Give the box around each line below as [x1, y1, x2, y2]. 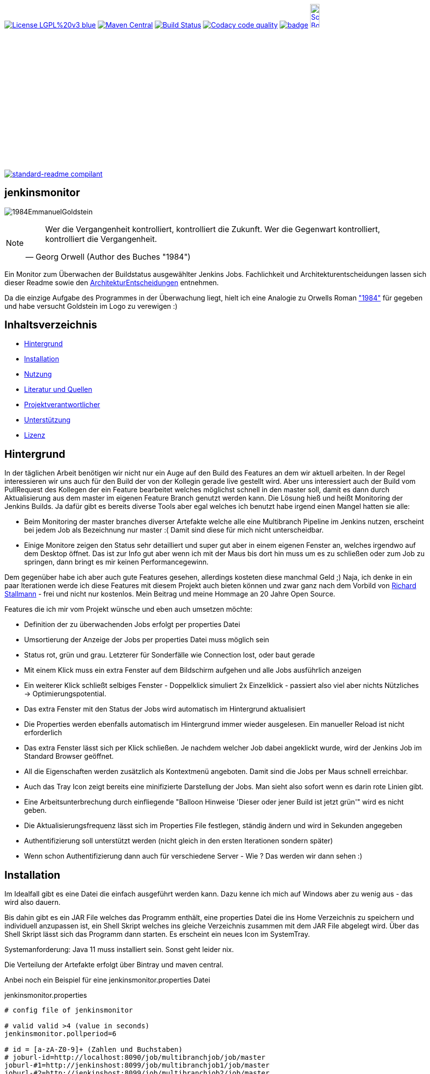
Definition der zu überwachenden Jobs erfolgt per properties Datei [24, 620, 240, 629]
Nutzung [24, 370, 52, 379]
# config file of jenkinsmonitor [4, 1006, 133, 1014]
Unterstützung [24, 416, 71, 424]
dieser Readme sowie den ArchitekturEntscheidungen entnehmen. [4, 278, 219, 287]
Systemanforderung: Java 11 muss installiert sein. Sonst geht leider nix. [4, 945, 234, 954]
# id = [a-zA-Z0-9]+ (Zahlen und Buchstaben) [4, 1045, 183, 1054]
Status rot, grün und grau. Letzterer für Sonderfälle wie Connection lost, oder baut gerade [24, 651, 315, 659]
